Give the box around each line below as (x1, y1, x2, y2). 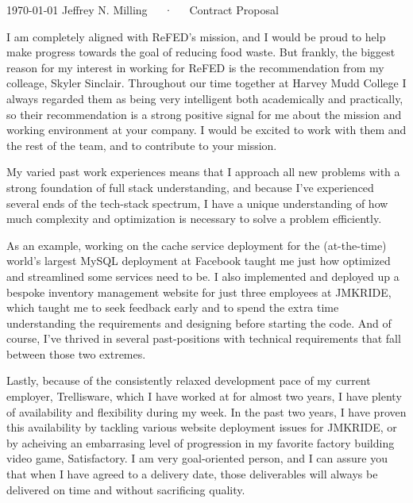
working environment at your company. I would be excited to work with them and (6, 121, 407, 138)
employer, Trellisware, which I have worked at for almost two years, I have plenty (6, 388, 402, 405)
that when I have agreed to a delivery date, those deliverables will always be (6, 466, 378, 482)
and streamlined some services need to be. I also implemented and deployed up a (6, 267, 399, 284)
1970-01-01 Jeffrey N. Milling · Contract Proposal (6, 2, 279, 17)
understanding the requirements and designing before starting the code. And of (6, 314, 392, 331)
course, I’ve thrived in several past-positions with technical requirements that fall (6, 330, 401, 347)
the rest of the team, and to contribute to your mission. (6, 136, 277, 153)
